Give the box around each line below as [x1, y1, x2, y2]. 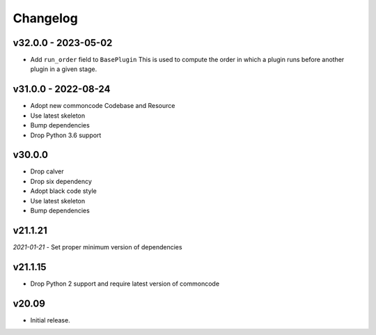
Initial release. [30, 315, 70, 324]
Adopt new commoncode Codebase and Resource [30, 102, 175, 110]
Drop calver [30, 167, 64, 176]
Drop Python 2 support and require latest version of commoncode [30, 279, 219, 288]
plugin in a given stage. [30, 65, 97, 73]
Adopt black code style [30, 187, 97, 195]
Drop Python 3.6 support [30, 131, 102, 139]
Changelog [13, 10, 78, 26]
